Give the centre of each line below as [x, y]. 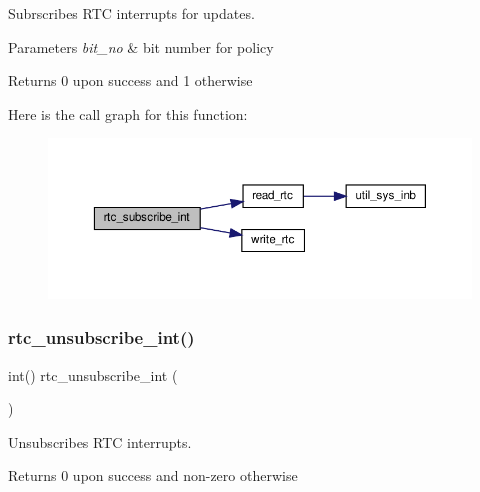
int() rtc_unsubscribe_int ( [93, 374]
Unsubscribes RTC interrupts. [100, 441]
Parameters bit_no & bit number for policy [141, 46]
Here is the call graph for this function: [128, 113]
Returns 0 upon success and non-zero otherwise [153, 475]
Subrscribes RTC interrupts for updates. [131, 13]
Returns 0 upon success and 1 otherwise [130, 80]
